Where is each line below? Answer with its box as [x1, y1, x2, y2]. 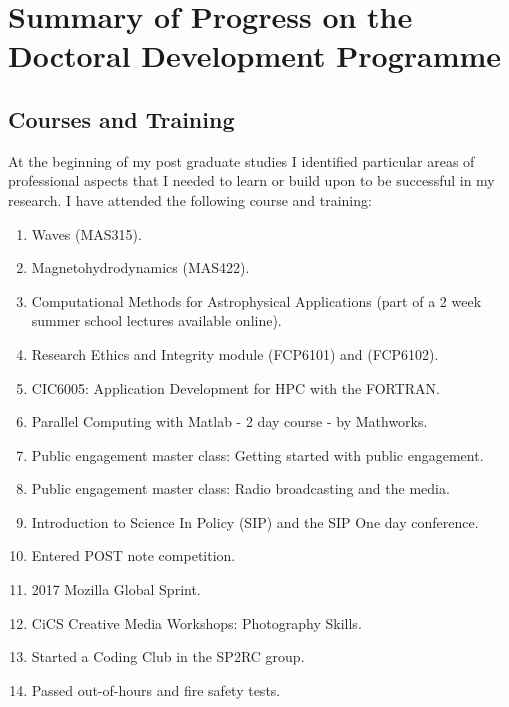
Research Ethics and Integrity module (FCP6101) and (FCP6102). [31, 343, 439, 364]
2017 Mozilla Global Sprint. [31, 579, 201, 600]
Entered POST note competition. [31, 545, 236, 566]
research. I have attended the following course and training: [8, 189, 372, 210]
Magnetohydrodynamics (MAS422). [31, 257, 250, 278]
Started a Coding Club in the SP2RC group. [31, 646, 305, 667]
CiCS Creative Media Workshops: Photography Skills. [31, 612, 362, 633]
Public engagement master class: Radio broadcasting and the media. [31, 478, 450, 499]
